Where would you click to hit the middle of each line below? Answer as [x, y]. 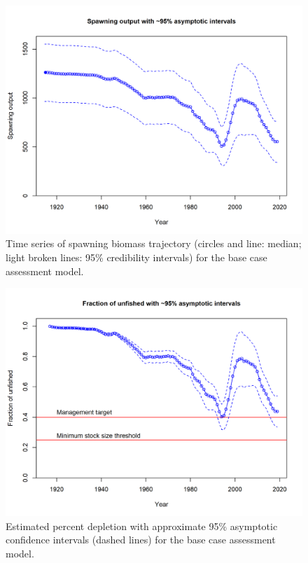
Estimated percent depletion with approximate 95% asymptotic [142, 526]
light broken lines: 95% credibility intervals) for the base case [136, 257]
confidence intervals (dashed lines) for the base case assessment [141, 540]
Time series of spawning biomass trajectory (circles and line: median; [154, 243]
